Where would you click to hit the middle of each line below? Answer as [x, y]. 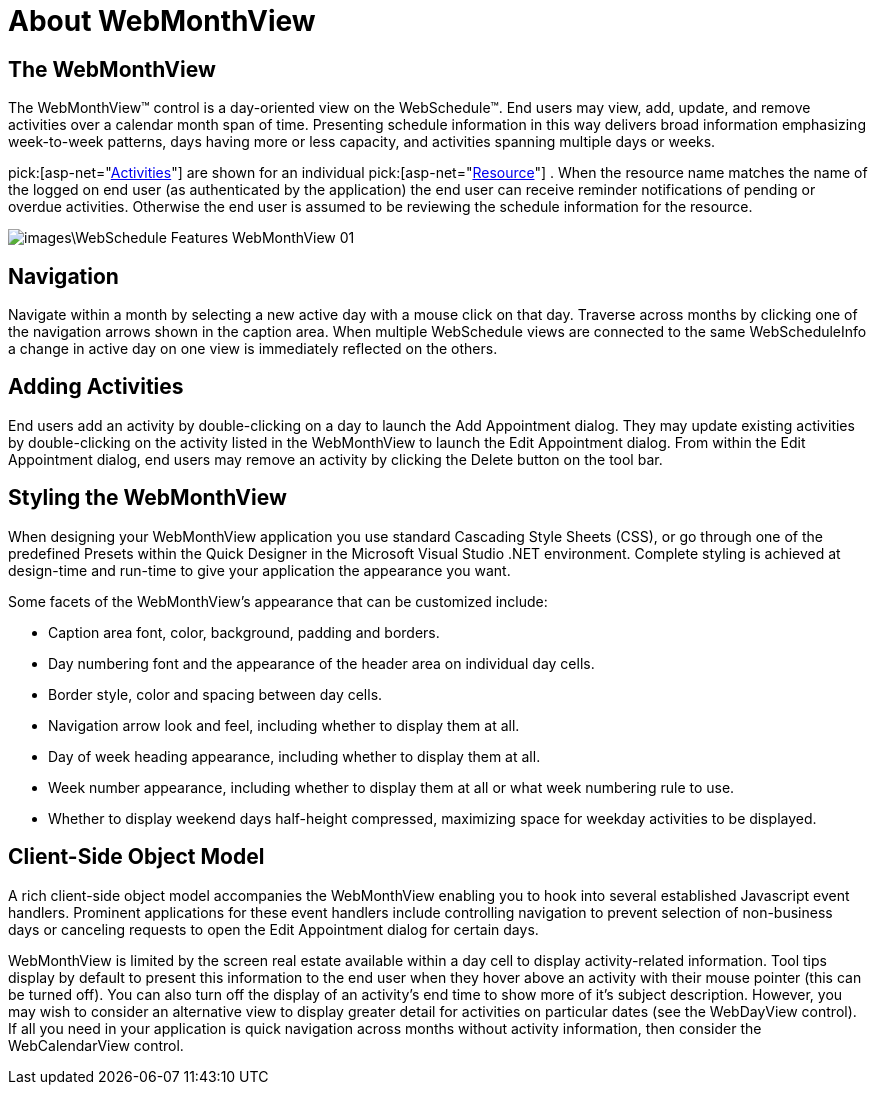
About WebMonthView [162, 21]
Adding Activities [96, 387]
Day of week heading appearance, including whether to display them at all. [294, 756]
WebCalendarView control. [96, 1045]
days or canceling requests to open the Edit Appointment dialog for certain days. [273, 929]
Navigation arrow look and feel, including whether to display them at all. [284, 725]
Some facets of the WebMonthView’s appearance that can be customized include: [278, 601]
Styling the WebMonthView [147, 498]
